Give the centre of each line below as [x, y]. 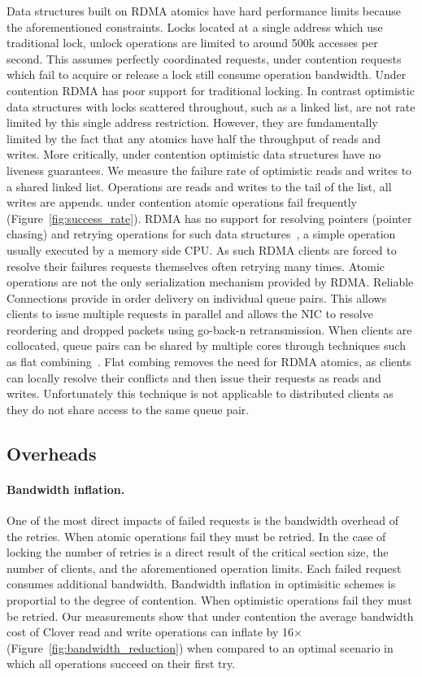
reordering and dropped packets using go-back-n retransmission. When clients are [209, 329]
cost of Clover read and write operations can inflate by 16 [150, 632]
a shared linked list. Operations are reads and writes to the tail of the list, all [199, 186]
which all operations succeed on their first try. [121, 664]
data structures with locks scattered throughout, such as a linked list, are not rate [211, 106]
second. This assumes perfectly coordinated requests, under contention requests [204, 58]
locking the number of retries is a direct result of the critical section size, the [198, 552]
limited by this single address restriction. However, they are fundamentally [192, 122]
